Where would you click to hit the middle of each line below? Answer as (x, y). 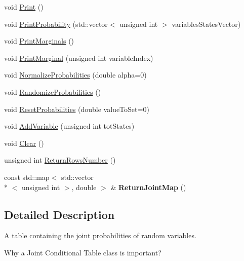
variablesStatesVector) (206, 24)
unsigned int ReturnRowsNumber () (60, 160)
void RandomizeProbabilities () (53, 91)
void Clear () (24, 143)
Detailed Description (59, 214)
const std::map (27, 177)
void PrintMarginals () (39, 41)
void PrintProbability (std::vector (56, 24)
